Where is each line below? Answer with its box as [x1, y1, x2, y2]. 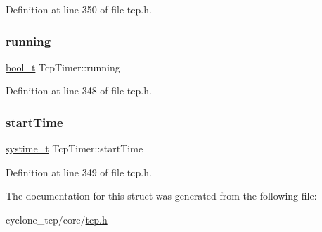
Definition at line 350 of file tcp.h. [6, 2, 152, 16]
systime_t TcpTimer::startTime [6, 141, 143, 156]
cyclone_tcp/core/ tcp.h [6, 212, 108, 226]
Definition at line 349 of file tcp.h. [6, 164, 152, 179]
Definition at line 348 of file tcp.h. [6, 83, 152, 98]
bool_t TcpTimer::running [6, 59, 120, 74]
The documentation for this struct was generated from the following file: [6, 188, 317, 203]
